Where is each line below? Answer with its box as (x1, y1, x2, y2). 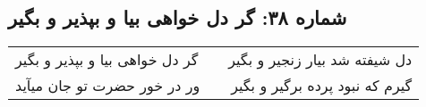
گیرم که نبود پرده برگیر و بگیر (231, 75, 413, 96)
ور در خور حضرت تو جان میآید (15, 75, 200, 96)
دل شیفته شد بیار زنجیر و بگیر (228, 49, 413, 70)
